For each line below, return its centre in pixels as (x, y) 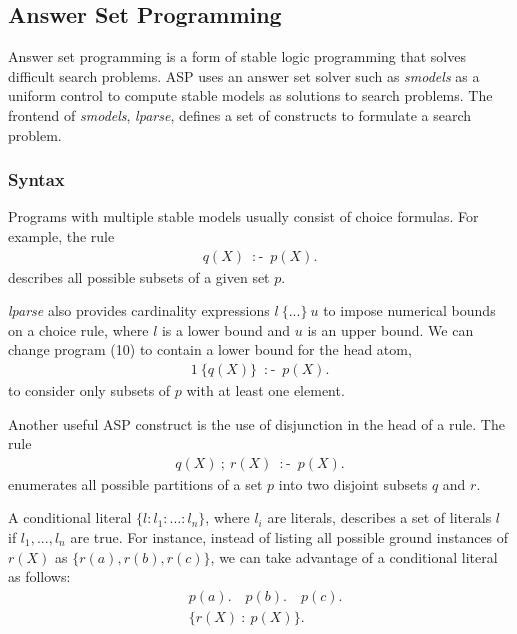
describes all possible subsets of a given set (139, 276)
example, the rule (61, 235)
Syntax (36, 179)
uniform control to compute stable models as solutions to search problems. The (250, 95)
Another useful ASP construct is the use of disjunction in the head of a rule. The (256, 423)
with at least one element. (265, 390)
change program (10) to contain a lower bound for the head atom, (210, 349)
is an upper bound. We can (390, 329)
